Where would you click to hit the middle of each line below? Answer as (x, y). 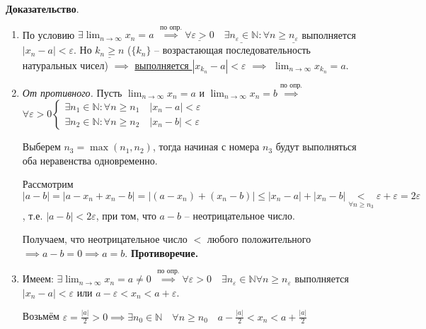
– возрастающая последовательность (233, 50)
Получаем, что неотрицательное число (105, 239)
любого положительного (259, 239)
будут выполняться (316, 146)
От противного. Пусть (72, 92)
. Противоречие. (162, 252)
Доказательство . (42, 8)
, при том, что (126, 215)
